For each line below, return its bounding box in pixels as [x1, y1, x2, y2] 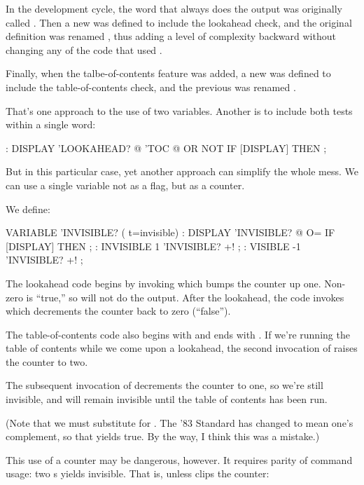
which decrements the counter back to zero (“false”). [6, 303, 231, 318]
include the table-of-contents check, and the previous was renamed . [6, 79, 296, 94]
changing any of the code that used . [6, 42, 162, 57]
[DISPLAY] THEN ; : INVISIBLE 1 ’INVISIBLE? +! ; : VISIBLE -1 [6, 238, 301, 253]
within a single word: [6, 117, 96, 132]
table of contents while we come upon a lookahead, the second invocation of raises [6, 341, 358, 355]
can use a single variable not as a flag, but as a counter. [6, 177, 245, 192]
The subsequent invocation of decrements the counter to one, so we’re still [6, 378, 323, 392]
